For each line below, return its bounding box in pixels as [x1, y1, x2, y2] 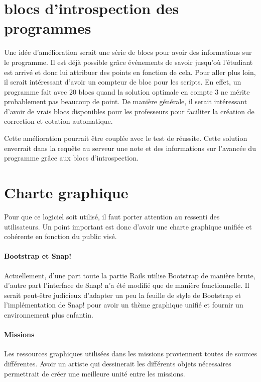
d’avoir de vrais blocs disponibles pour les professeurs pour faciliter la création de [4, 106, 254, 116]
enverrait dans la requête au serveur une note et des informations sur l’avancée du [4, 142, 256, 153]
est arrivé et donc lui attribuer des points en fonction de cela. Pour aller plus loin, [4, 66, 256, 77]
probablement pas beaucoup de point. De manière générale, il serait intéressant [4, 96, 247, 107]
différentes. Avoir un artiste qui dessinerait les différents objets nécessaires [4, 358, 231, 368]
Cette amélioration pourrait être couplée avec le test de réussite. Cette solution [4, 133, 247, 143]
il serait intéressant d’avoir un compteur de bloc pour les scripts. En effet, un [4, 77, 241, 87]
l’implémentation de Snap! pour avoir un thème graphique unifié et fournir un [4, 299, 243, 310]
